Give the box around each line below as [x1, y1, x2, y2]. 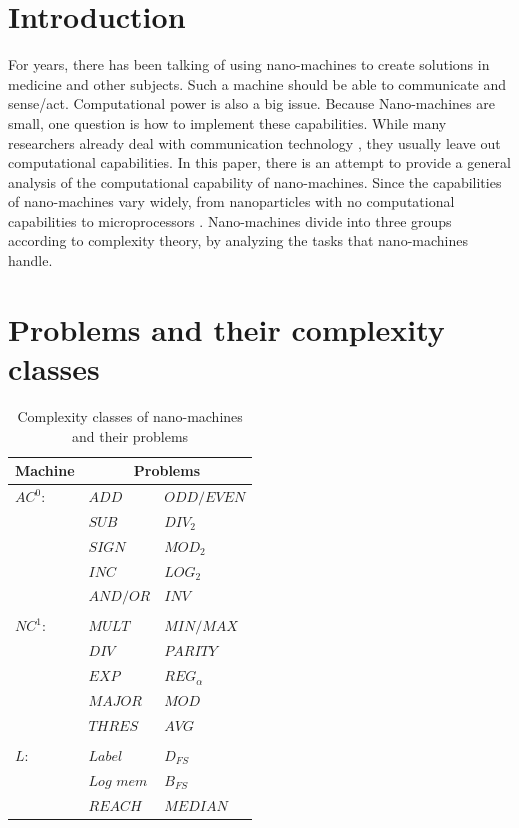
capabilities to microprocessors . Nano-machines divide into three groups [8, 210, 452, 231]
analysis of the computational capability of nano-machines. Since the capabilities [8, 171, 502, 192]
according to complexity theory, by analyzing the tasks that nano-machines [8, 230, 468, 251]
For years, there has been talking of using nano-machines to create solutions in [8, 54, 490, 75]
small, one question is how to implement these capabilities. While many [8, 112, 447, 133]
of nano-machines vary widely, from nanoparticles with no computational [8, 191, 455, 212]
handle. [8, 250, 53, 271]
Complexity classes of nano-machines [17, 405, 243, 426]
